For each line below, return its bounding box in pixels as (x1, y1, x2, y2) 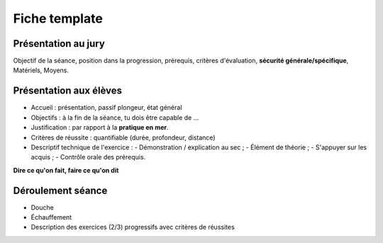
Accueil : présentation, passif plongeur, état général (30, 103, 182, 112)
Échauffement (30, 213, 72, 221)
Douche (30, 203, 55, 212)
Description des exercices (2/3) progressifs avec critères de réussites (30, 223, 235, 232)
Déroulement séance (13, 184, 108, 196)
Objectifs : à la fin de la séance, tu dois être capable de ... (30, 113, 199, 122)
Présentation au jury (13, 38, 106, 50)
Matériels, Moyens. (13, 66, 70, 74)
